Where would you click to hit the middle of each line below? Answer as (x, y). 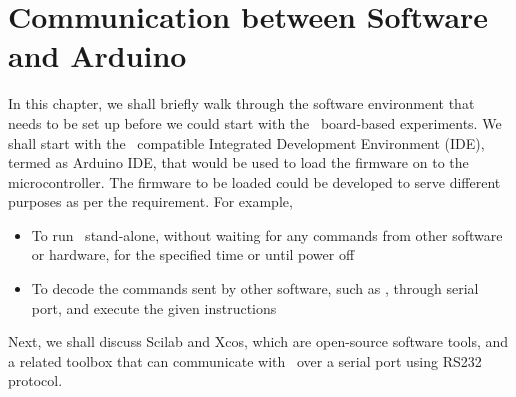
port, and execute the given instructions (154, 307)
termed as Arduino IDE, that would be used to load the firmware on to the (238, 162)
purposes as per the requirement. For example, (150, 201)
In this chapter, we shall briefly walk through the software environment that (241, 103)
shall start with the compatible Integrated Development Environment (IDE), (246, 142)
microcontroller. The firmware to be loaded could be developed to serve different (254, 181)
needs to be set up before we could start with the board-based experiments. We (255, 122)
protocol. (35, 380)
